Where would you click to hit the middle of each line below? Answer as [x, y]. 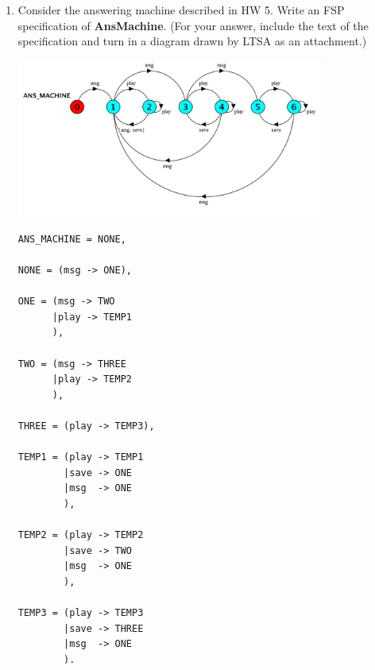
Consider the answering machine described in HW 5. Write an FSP [181, 10]
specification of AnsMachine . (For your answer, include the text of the [193, 25]
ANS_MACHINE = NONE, [72, 239]
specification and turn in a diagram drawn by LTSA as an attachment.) [192, 41]
